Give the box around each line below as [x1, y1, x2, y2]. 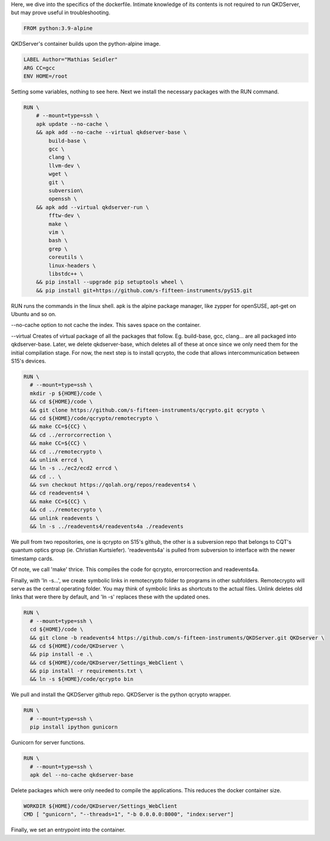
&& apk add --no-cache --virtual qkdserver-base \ [36, 129, 187, 136]
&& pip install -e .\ [30, 651, 93, 658]
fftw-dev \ [48, 212, 80, 219]
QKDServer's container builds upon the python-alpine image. [11, 40, 161, 48]
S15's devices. [11, 357, 46, 365]
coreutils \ [48, 254, 83, 261]
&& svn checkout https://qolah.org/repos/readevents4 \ [30, 481, 196, 489]
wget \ [48, 171, 68, 178]
